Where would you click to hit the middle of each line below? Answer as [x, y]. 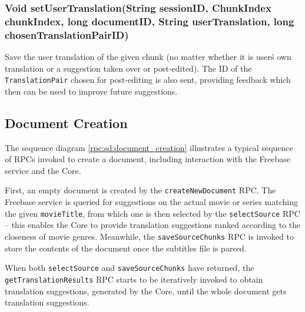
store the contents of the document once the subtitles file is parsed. [126, 248]
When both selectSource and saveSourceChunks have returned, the [130, 268]
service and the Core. [43, 170]
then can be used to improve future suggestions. [91, 91]
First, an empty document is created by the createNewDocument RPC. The [140, 190]
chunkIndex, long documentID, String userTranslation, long [150, 21]
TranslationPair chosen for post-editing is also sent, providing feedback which [148, 80]
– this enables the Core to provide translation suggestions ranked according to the [153, 225]
